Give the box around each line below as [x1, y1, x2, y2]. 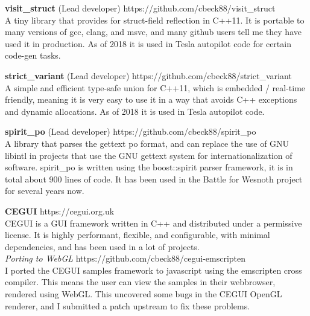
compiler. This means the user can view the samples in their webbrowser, [5, 276, 276, 288]
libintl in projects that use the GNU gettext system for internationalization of [5, 149, 293, 161]
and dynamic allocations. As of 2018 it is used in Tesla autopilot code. [5, 105, 265, 117]
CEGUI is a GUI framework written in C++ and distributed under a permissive [5, 216, 302, 229]
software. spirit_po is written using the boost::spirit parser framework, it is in [5, 161, 293, 173]
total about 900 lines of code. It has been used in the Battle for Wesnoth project [5, 172, 303, 185]
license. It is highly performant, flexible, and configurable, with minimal [5, 228, 270, 241]
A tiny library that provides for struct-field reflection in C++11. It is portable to [5, 13, 305, 26]
